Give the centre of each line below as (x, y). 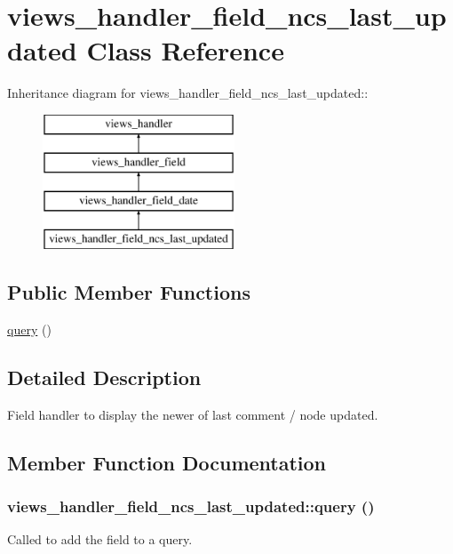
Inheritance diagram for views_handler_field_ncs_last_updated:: (188, 93)
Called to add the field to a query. (100, 539)
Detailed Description (104, 377)
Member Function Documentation (167, 462)
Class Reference (185, 50)
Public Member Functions (129, 292)
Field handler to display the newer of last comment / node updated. (193, 414)
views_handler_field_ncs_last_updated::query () (191, 506)
